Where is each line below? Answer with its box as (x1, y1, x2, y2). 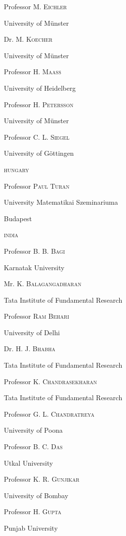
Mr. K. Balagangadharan (4, 278, 82, 289)
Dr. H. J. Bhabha (4, 343, 56, 354)
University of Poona (4, 425, 63, 435)
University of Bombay (4, 490, 69, 500)
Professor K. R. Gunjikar (4, 474, 80, 484)
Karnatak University (4, 262, 65, 272)
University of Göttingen (4, 148, 74, 158)
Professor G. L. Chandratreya (4, 408, 95, 419)
